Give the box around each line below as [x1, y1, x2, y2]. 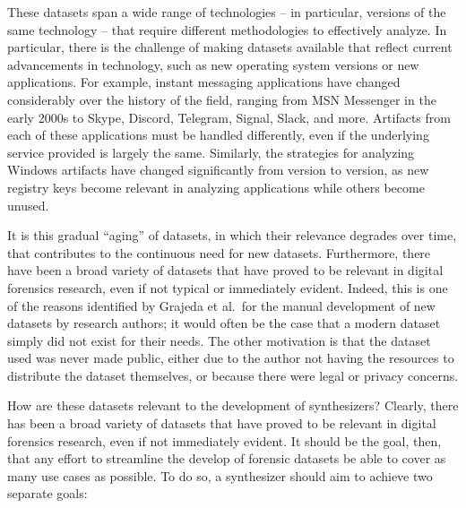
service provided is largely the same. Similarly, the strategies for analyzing [7, 142, 415, 161]
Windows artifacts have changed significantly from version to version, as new [7, 160, 429, 179]
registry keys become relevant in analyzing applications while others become [7, 177, 425, 196]
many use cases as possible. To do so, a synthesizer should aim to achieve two [7, 466, 433, 485]
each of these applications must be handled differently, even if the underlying [7, 125, 429, 144]
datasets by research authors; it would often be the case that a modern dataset [7, 314, 441, 332]
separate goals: [7, 484, 88, 503]
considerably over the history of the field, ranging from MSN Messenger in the [7, 90, 436, 108]
